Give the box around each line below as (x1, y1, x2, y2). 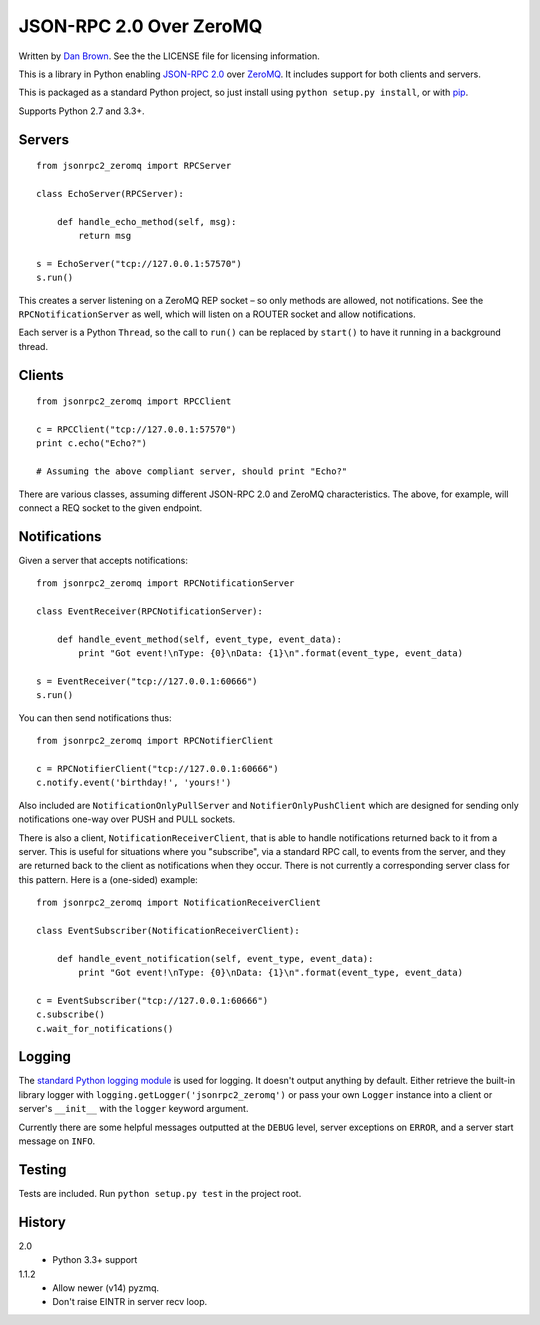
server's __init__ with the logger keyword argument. (18, 1103, 249, 1115)
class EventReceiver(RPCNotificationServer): (36, 606, 264, 617)
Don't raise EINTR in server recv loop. (52, 1296, 208, 1308)
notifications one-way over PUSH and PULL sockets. (18, 813, 236, 825)
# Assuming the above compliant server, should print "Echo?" (36, 466, 348, 477)
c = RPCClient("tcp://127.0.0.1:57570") (36, 424, 237, 435)
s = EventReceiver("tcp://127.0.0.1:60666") (36, 675, 259, 687)
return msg (78, 230, 132, 242)
